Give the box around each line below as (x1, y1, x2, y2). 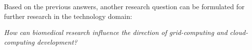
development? (37, 36, 78, 47)
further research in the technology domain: (4, 11, 132, 21)
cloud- (229, 27, 248, 37)
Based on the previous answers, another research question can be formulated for (4, 1, 245, 11)
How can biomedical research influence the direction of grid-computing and (4, 27, 227, 37)
